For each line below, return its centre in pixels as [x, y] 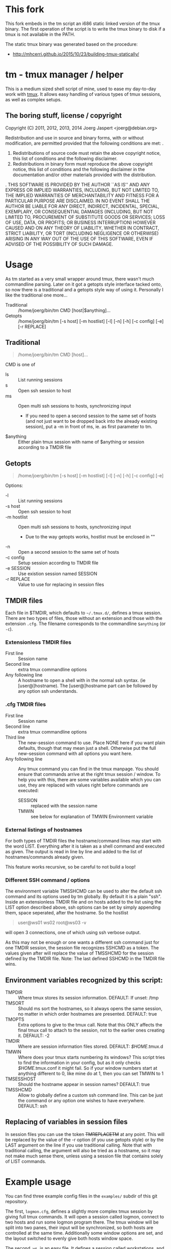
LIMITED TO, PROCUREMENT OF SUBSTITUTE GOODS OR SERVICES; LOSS [85, 217]
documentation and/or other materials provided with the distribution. [84, 175]
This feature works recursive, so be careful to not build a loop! [70, 866]
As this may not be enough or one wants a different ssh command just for [82, 942]
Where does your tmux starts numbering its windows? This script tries [92, 1057]
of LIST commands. [26, 1161]
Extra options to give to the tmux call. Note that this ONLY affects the [90, 1025]
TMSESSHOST [21, 1079]
